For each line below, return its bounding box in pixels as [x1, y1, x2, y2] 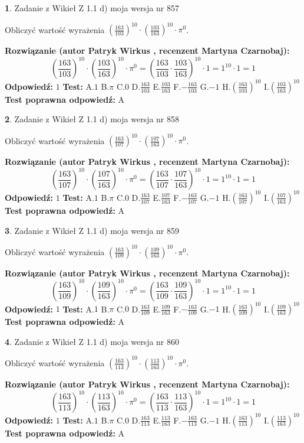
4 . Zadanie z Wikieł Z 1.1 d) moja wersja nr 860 [5, 335, 180, 347]
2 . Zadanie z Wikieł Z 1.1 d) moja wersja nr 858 [5, 113, 180, 125]
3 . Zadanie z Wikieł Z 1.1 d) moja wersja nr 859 [5, 224, 180, 236]
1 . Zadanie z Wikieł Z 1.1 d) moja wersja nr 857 [5, 2, 180, 14]
